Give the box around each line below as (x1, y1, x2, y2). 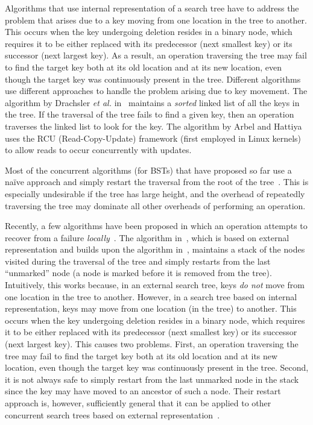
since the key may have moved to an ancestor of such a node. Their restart (5, 385, 281, 397)
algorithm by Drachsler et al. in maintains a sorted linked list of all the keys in (5, 96, 300, 109)
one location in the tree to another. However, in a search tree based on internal (5, 290, 297, 303)
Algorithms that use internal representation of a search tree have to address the (5, 2, 299, 14)
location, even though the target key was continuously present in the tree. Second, (5, 361, 309, 374)
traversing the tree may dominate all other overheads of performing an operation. (5, 199, 306, 212)
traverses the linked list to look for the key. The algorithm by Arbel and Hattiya (5, 119, 302, 132)
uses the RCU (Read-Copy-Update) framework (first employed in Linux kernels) (5, 131, 302, 144)
